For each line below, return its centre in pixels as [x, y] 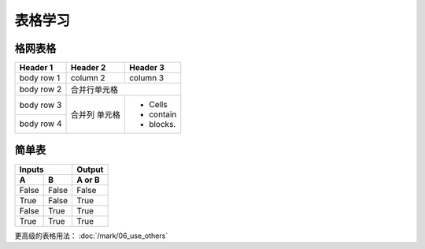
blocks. [162, 124]
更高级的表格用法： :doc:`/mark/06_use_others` [91, 236]
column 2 [88, 78]
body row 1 [40, 78]
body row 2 [41, 89]
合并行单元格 [94, 90]
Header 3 [147, 68]
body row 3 [41, 105]
